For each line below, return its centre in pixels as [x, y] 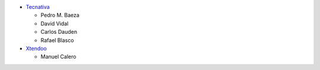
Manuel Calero [58, 57]
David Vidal [55, 23]
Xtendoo [36, 48]
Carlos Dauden [59, 32]
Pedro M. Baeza [60, 15]
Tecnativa [38, 7]
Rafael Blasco [57, 40]
